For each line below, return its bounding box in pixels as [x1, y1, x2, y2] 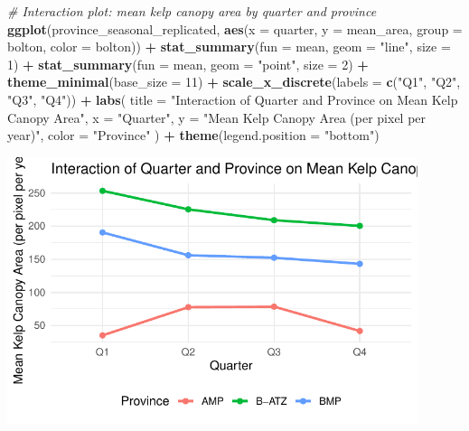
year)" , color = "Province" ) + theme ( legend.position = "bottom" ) [7, 126, 380, 145]
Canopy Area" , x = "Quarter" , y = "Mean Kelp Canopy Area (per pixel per [7, 108, 427, 126]
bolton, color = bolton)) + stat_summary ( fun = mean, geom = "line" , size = [7, 37, 451, 56]
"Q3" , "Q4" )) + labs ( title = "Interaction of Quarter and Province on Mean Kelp [7, 89, 458, 108]
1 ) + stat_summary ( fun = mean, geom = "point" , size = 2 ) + [7, 54, 369, 73]
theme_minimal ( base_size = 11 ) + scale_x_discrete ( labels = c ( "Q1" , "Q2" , [7, 72, 461, 91]
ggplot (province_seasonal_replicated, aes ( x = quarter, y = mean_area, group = [7, 19, 463, 38]
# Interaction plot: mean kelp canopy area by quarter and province [7, 2, 377, 20]
